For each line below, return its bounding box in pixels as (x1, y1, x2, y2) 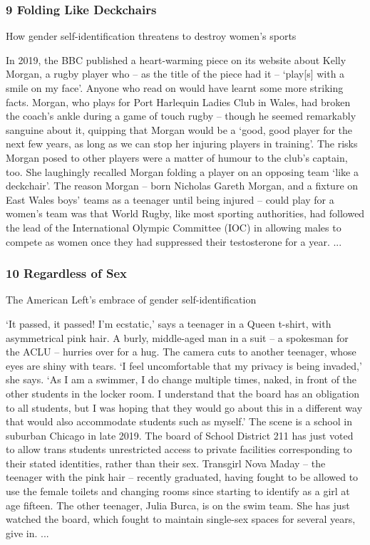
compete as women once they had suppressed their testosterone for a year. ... (6, 234, 342, 249)
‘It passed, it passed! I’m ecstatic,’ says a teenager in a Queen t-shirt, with (6, 316, 332, 331)
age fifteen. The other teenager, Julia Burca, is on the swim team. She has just (6, 497, 350, 512)
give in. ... (6, 525, 49, 540)
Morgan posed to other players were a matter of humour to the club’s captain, (6, 150, 348, 165)
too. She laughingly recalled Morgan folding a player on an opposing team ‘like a (6, 164, 359, 179)
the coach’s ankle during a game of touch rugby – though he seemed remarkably (6, 108, 356, 123)
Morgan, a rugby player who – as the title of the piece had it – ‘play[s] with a (6, 66, 345, 81)
